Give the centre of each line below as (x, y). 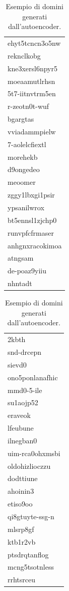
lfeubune (21, 428)
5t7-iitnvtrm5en (32, 93)
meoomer (22, 182)
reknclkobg (24, 55)
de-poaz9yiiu (27, 271)
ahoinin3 (21, 491)
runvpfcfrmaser (31, 232)
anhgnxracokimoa (35, 245)
